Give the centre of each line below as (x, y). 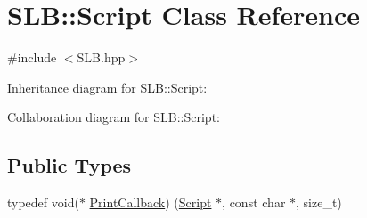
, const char (254, 202)
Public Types (69, 165)
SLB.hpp (101, 57)
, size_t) (319, 202)
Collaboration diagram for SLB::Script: (114, 117)
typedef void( (43, 202)
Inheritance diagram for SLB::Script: (107, 87)
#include (32, 57)
